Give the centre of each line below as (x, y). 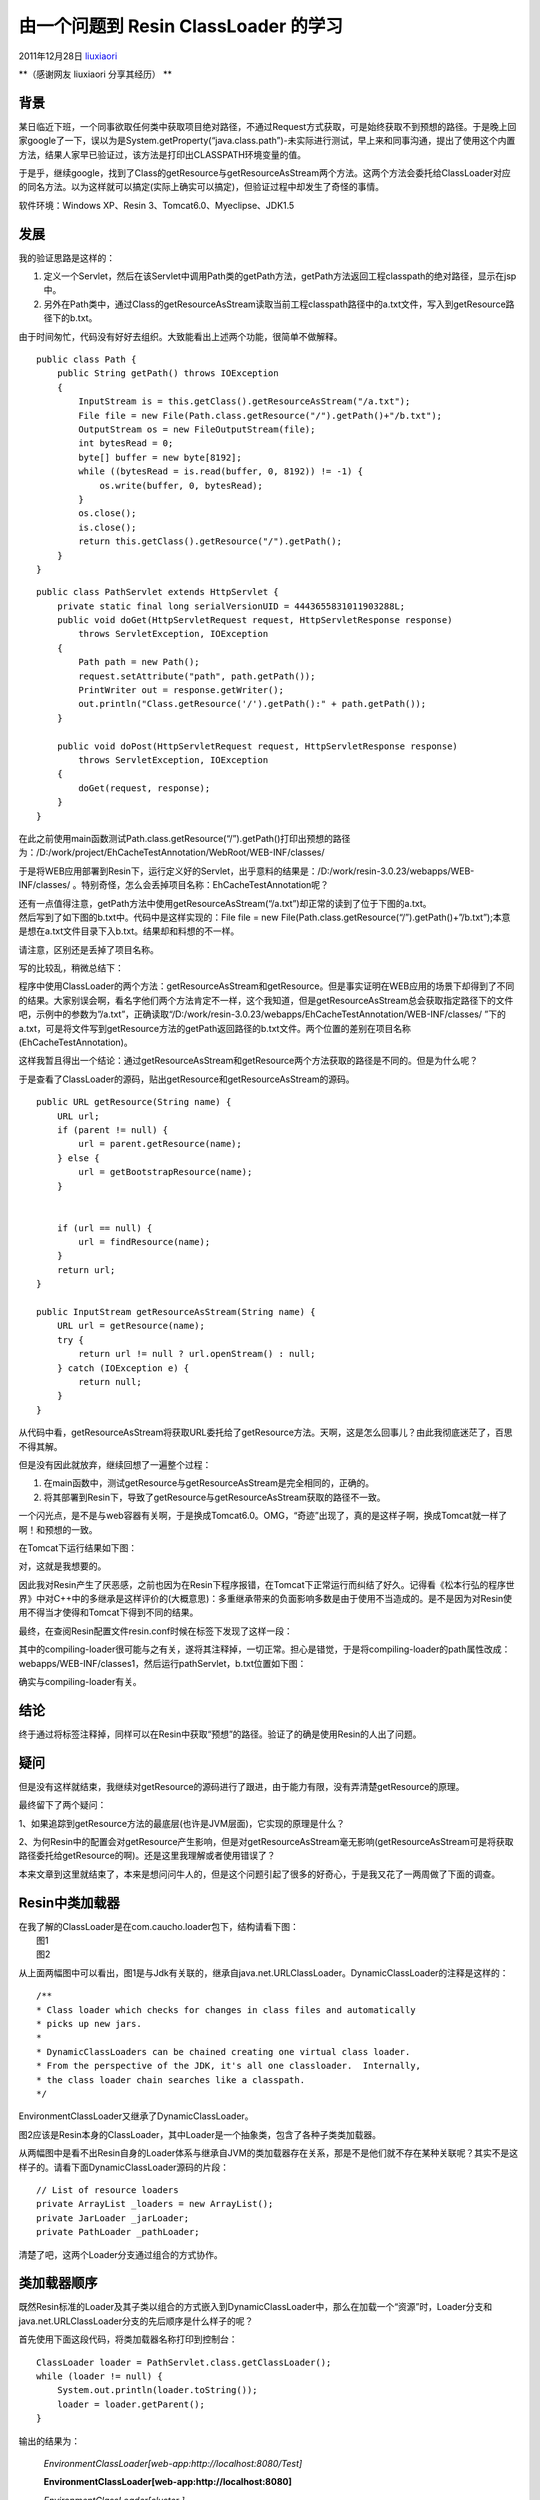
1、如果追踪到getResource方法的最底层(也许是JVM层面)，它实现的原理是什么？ (181, 1823)
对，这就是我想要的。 (62, 1566)
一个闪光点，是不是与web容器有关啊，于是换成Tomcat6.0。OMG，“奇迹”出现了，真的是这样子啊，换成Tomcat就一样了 (263, 1516)
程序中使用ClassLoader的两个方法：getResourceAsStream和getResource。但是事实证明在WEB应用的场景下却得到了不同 (266, 986)
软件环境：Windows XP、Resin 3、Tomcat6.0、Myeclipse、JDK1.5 (156, 205)
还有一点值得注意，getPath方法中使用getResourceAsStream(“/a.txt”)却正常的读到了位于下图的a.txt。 (225, 903)
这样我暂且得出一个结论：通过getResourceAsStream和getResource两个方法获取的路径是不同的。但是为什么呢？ (248, 1061)
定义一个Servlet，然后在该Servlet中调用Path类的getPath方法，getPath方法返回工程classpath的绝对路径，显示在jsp (280, 276)
